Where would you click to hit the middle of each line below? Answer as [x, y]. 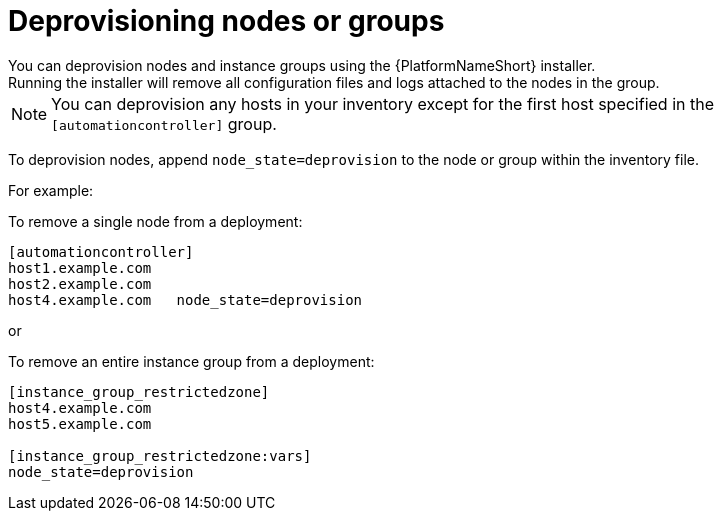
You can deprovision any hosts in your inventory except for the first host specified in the [383, 103]
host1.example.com [80, 267]
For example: [51, 190]
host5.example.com [80, 423]
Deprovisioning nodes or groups [226, 21]
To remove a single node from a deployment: [155, 221]
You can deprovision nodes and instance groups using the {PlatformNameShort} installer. [302, 65]
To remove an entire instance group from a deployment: [191, 361]
